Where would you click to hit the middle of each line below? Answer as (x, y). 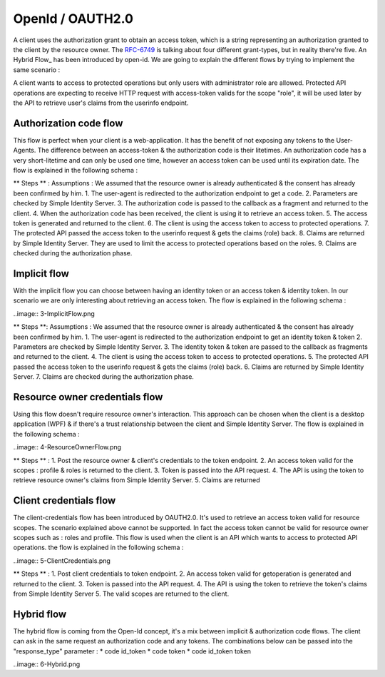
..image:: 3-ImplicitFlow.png (54, 313)
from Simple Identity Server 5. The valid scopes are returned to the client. (121, 594)
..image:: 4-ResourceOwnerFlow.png (67, 447)
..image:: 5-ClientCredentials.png (62, 561)
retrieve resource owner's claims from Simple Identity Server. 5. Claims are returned (137, 480)
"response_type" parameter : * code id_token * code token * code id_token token (132, 651)
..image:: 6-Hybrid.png (47, 664)
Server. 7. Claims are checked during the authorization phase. (103, 377)
